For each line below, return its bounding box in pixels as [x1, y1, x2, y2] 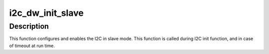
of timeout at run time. [9, 43, 55, 49]
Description [9, 22, 49, 31]
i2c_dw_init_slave [9, 7, 84, 18]
